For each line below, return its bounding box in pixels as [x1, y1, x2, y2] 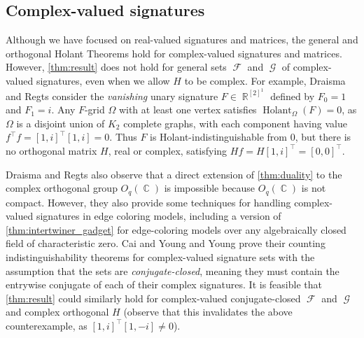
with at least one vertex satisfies [118, 102, 257, 117]
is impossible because [164, 181, 255, 195]
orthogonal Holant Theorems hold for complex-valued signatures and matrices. [6, 45, 342, 60]
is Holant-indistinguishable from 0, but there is [150, 129, 351, 144]
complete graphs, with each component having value [123, 115, 347, 130]
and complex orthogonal [6, 304, 109, 319]
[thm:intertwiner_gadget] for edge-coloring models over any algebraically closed [6, 222, 346, 237]
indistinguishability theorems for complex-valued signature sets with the [6, 249, 315, 264]
